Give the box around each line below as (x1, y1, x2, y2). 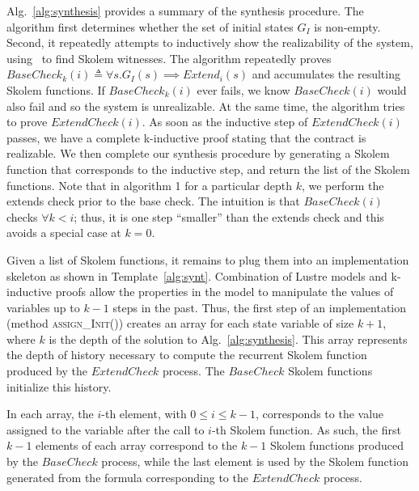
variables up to (6, 298, 80, 315)
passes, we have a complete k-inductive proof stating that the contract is (6, 129, 366, 146)
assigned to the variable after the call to (6, 421, 205, 438)
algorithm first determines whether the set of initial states (6, 18, 294, 35)
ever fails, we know (197, 81, 290, 98)
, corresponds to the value (255, 405, 384, 422)
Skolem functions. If (6, 81, 105, 98)
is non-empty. (314, 18, 381, 35)
